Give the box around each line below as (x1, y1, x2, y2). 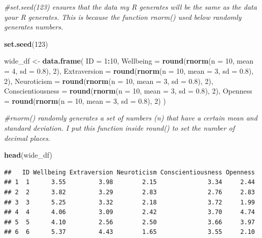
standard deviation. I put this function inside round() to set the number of (4, 122, 235, 133)
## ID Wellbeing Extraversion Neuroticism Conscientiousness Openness (4, 168, 255, 176)
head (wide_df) (4, 150, 52, 160)
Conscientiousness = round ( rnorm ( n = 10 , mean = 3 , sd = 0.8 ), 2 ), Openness (4, 85, 252, 96)
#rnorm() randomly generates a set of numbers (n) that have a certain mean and (4, 112, 257, 123)
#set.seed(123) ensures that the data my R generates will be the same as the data (4, 2, 257, 12)
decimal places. (4, 132, 50, 143)
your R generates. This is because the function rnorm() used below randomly (4, 11, 242, 22)
